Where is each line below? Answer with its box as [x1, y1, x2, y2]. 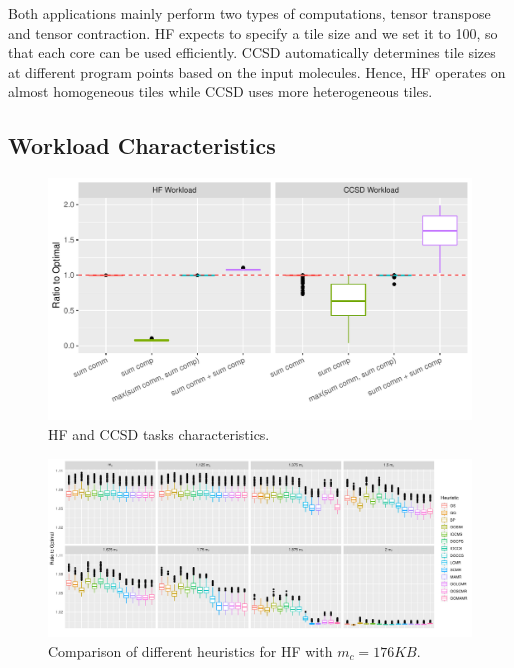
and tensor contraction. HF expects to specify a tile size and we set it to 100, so [8, 22, 498, 43]
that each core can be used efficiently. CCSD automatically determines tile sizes [8, 42, 496, 63]
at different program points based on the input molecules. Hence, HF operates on [8, 61, 506, 82]
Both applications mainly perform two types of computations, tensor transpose [8, 3, 491, 23]
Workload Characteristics [8, 130, 276, 161]
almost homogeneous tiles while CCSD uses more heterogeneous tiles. [8, 81, 433, 102]
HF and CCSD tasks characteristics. [48, 423, 270, 444]
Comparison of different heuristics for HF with [48, 640, 333, 661]
